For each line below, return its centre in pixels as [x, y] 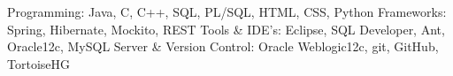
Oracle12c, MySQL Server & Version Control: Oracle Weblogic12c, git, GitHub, [223, 46]
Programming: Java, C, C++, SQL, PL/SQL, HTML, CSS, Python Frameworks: [227, 11]
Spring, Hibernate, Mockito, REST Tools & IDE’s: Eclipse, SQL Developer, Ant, [226, 29]
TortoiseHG [38, 63]
